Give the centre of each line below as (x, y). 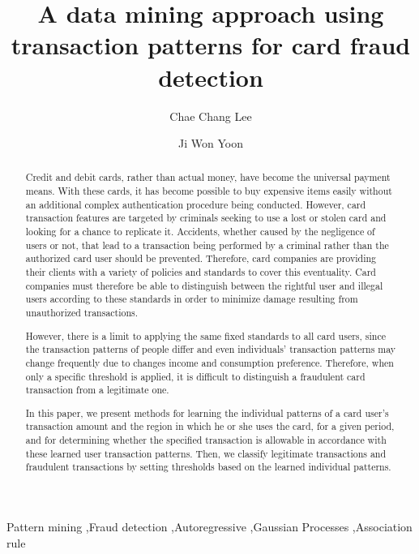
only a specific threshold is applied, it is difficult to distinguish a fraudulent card (195, 376)
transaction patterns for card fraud (211, 45)
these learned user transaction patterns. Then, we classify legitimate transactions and (206, 453)
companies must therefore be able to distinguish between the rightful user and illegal (204, 285)
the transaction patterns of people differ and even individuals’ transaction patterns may (211, 349)
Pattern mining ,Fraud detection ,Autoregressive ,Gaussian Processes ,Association (209, 527)
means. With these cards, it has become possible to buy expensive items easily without (209, 191)
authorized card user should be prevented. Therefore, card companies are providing (201, 258)
